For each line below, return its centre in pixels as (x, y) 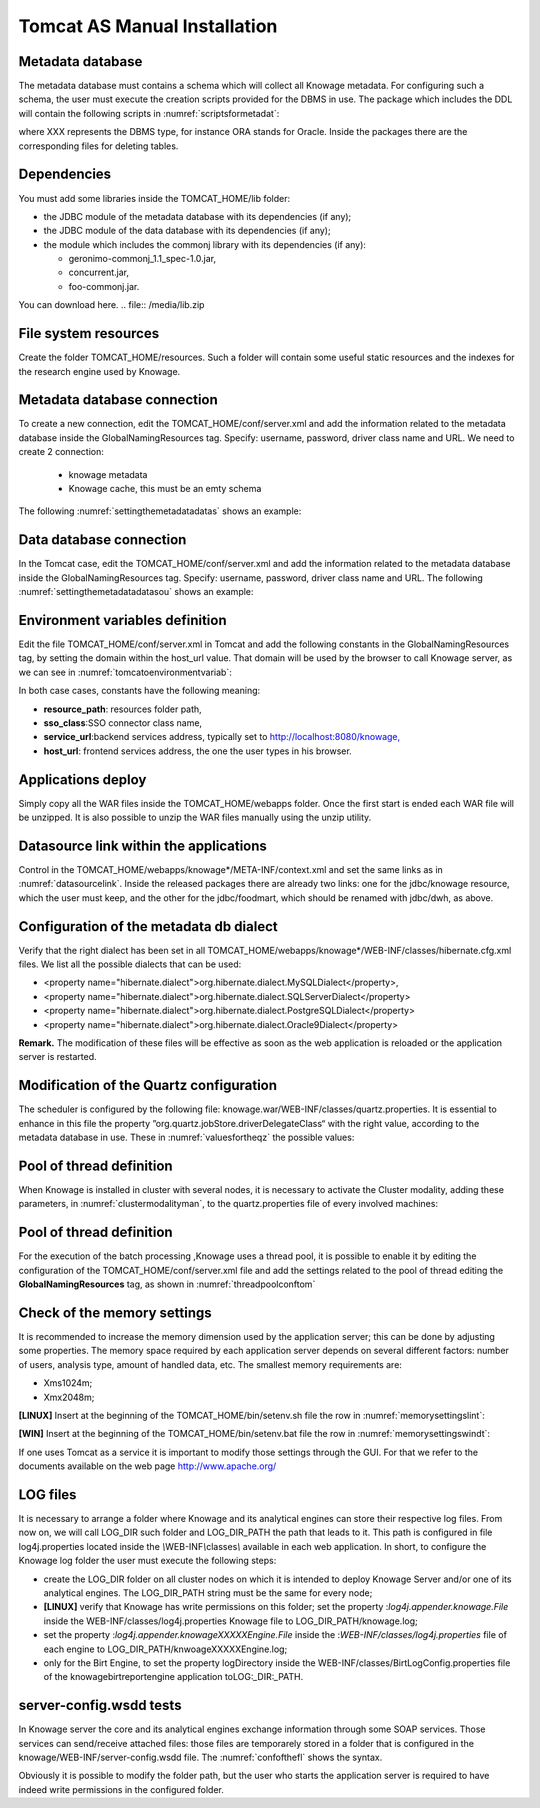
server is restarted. (57, 1057)
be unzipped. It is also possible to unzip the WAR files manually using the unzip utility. (195, 817)
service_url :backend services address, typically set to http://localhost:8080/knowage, (222, 737)
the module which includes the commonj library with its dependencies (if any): (205, 244)
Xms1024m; (68, 1383)
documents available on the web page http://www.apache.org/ (147, 1466)
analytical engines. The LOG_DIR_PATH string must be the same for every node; (208, 1592)
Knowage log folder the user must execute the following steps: (147, 1561)
